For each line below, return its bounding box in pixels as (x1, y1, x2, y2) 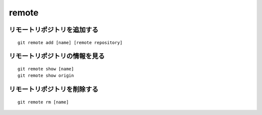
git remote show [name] (17, 66, 74, 72)
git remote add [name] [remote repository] (17, 40, 123, 45)
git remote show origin (17, 73, 74, 78)
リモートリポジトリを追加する (9, 26, 98, 34)
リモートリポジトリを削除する (9, 85, 98, 94)
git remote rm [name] (17, 99, 69, 105)
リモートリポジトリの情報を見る (9, 52, 105, 60)
